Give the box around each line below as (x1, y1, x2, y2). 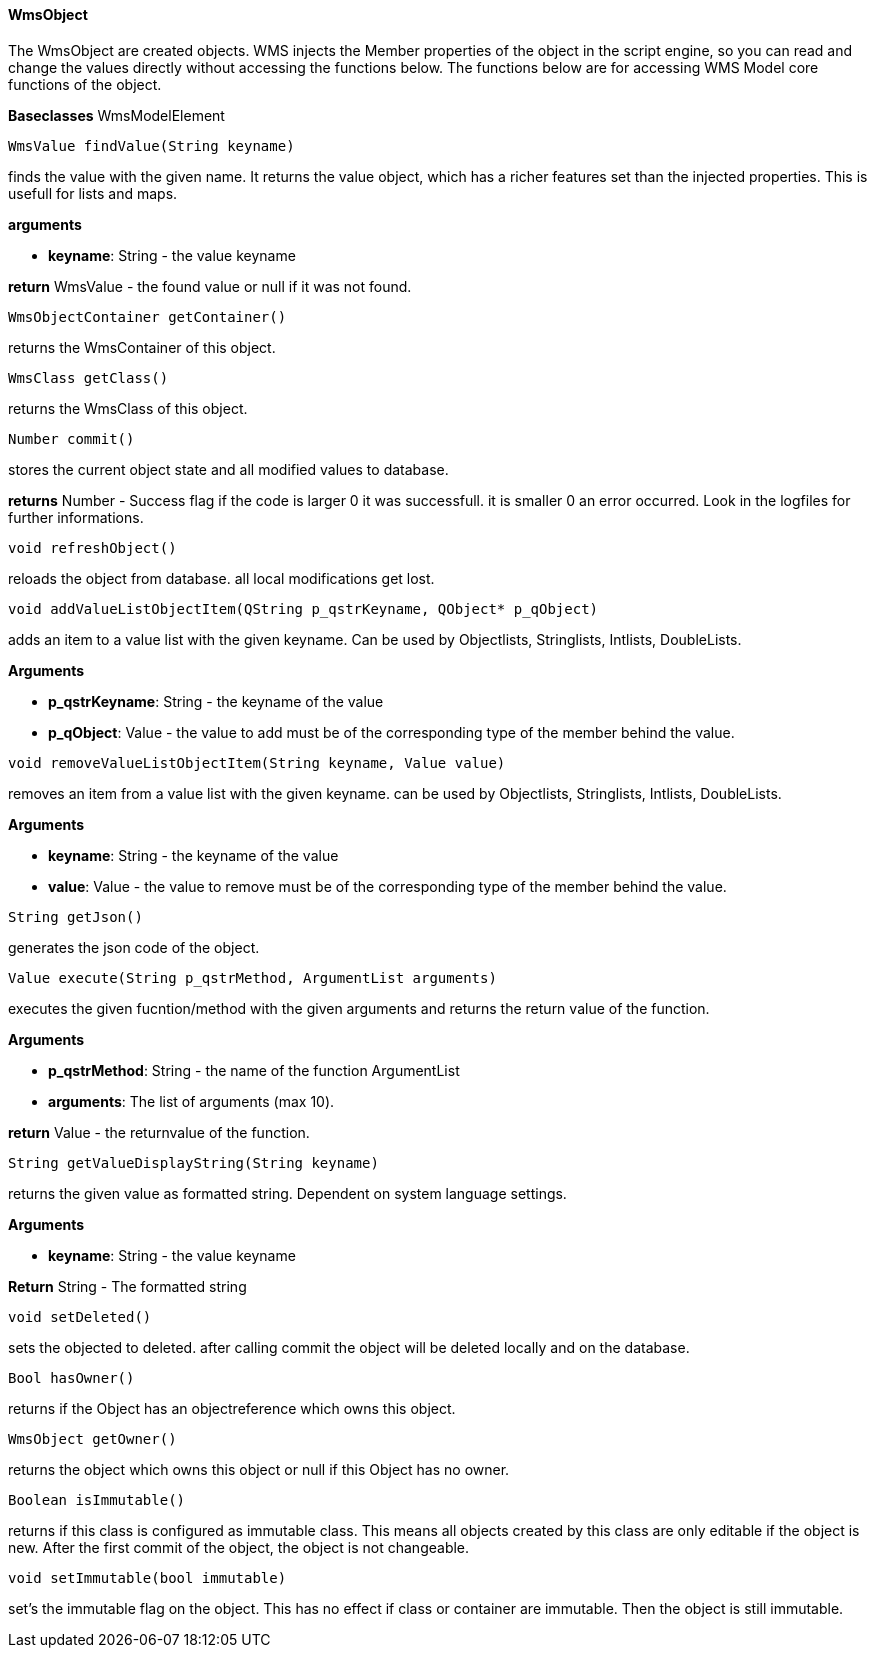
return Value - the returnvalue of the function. (8, 1123, 310, 1141)
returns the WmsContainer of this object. (8, 338, 276, 356)
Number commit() (8, 430, 135, 447)
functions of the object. (8, 75, 162, 93)
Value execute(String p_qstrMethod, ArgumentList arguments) (8, 969, 497, 986)
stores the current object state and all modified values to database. (8, 460, 449, 478)
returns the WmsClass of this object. (8, 399, 248, 417)
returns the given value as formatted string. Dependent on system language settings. (8, 1184, 567, 1202)
